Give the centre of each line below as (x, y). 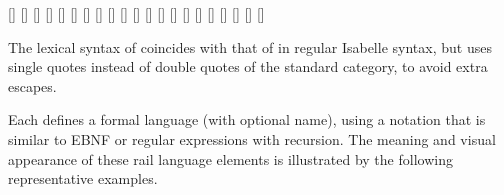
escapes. (32, 85)
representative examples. (83, 178)
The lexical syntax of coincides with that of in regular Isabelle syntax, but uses (250, 46)
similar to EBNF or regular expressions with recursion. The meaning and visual (252, 138)
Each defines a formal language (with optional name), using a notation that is (247, 119)
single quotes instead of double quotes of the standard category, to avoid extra (248, 66)
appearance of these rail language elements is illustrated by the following (230, 158)
